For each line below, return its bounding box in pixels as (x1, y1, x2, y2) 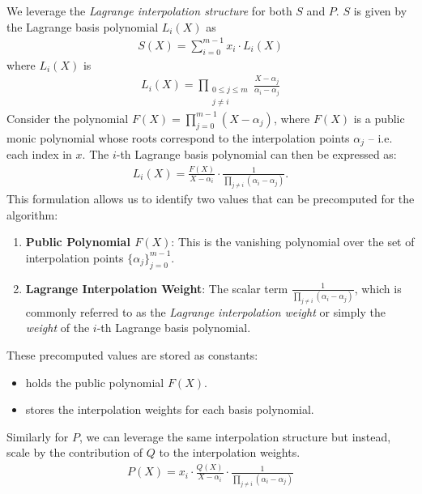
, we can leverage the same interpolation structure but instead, (79, 428, 391, 445)
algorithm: (6, 206, 58, 223)
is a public (353, 109, 405, 126)
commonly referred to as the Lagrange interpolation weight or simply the (25, 303, 386, 320)
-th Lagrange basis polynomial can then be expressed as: (116, 145, 397, 162)
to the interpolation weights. (159, 444, 301, 461)
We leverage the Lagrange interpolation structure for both (6, 2, 292, 19)
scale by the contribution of (6, 444, 143, 461)
